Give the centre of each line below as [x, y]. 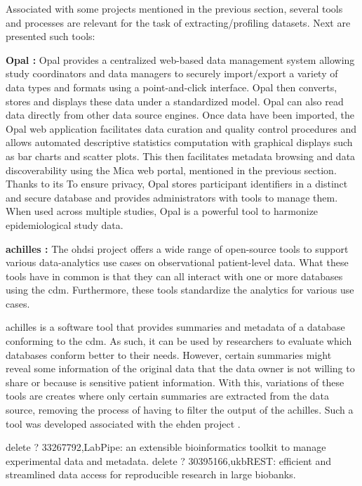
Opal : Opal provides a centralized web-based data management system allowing [180, 59]
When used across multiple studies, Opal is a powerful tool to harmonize [162, 211]
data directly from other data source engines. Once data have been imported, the [180, 115]
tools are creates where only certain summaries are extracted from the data [168, 396]
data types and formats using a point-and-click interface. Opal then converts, [172, 87]
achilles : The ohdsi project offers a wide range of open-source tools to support [177, 248]
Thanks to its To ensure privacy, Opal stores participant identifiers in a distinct [177, 184]
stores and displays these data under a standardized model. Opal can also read [175, 101]
